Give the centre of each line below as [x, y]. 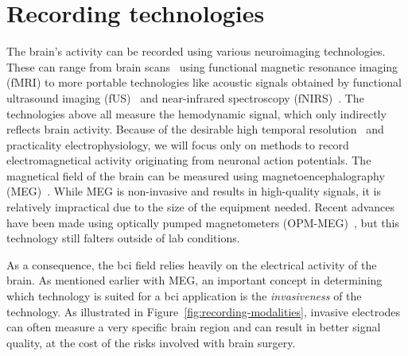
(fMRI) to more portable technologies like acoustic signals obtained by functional [204, 82]
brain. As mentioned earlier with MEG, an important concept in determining [194, 280]
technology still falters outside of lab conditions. [123, 238]
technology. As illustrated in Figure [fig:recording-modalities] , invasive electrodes [204, 311]
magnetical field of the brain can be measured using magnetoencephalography [196, 175]
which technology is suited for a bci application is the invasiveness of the [184, 296]
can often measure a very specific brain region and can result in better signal [194, 327]
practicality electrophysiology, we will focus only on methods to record [178, 144]
